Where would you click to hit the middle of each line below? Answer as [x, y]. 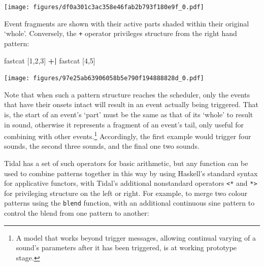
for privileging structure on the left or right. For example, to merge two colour [126, 193]
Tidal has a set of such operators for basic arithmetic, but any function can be [126, 163]
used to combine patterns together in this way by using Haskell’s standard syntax [131, 173]
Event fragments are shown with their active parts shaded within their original [127, 23]
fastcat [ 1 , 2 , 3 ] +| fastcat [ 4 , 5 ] [50, 60]
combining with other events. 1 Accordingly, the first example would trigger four [128, 135]
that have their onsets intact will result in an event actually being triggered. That [131, 104]
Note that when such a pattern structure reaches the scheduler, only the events [127, 94]
